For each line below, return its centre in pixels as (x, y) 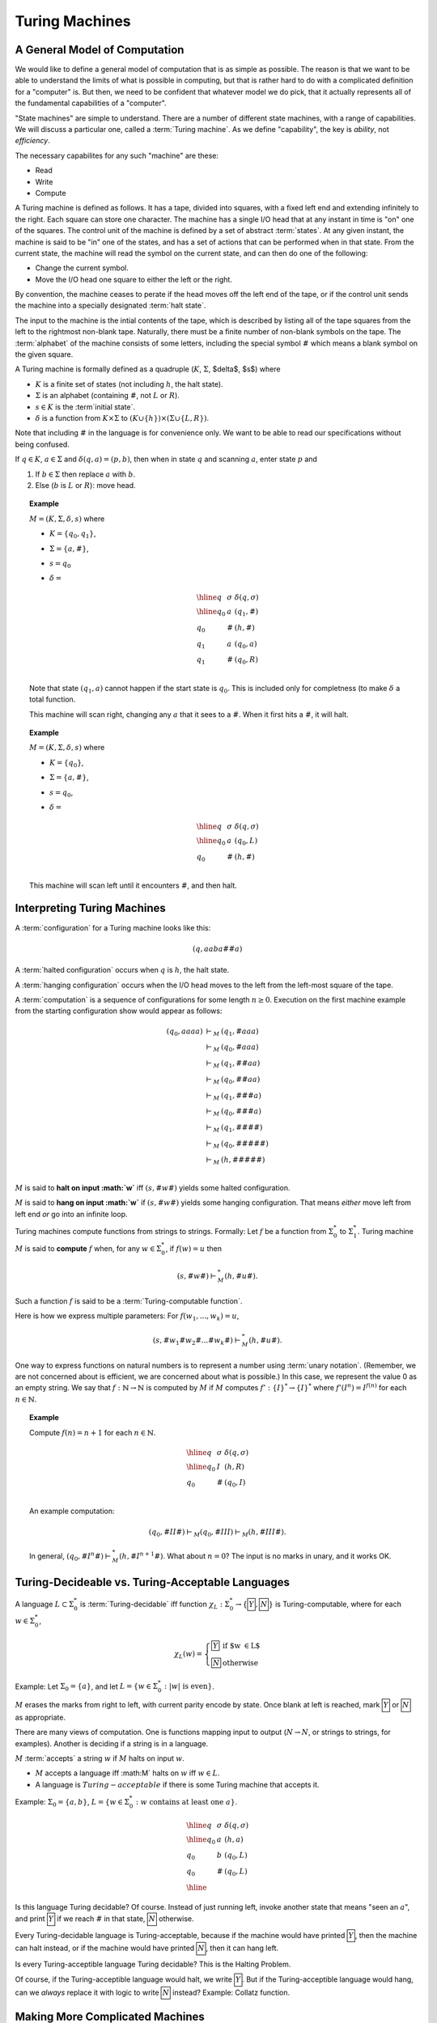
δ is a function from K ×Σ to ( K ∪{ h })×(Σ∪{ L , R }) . (122, 418)
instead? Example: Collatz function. (231, 1992)
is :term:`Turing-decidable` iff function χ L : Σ (155, 1605)
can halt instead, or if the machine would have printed (105, 1948)
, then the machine (386, 1935)
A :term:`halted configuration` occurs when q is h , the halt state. (122, 970)
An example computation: (72, 1511)
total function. (53, 699)
